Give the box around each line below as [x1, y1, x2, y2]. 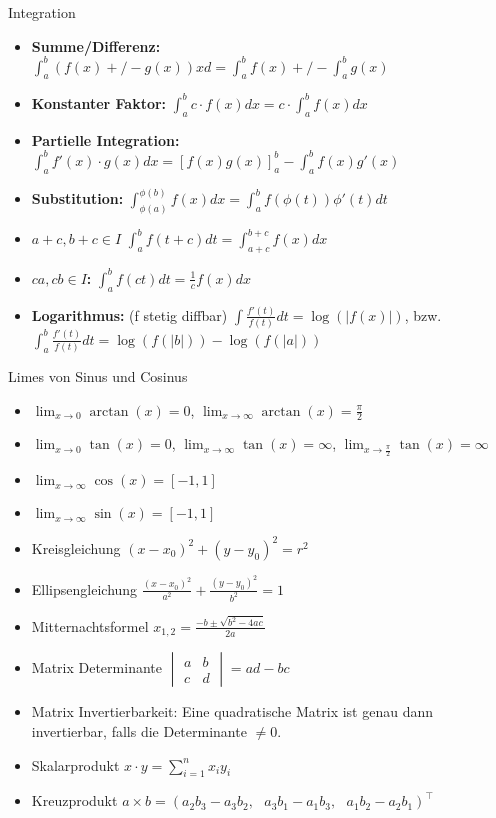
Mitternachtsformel [31, 615, 149, 636]
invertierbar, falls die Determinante [31, 720, 247, 741]
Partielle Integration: [31, 129, 180, 150]
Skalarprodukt [31, 754, 120, 775]
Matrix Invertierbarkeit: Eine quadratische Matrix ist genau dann [31, 701, 433, 722]
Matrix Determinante [31, 657, 162, 678]
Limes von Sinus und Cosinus [8, 366, 188, 387]
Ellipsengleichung [31, 578, 138, 599]
